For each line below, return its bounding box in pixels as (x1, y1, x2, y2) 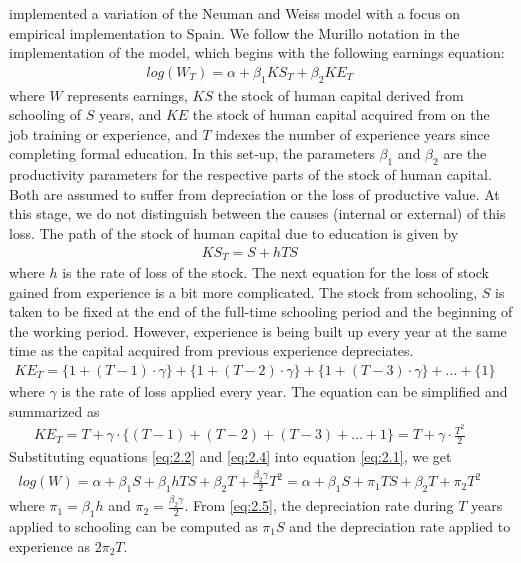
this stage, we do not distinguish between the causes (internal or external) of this (9, 203, 506, 224)
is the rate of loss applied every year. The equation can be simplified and (61, 381, 508, 402)
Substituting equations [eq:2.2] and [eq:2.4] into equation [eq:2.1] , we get (9, 446, 452, 467)
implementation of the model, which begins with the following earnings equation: (9, 42, 505, 63)
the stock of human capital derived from (217, 84, 464, 105)
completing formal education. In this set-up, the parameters (9, 143, 375, 164)
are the (443, 143, 487, 164)
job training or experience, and (9, 123, 198, 144)
